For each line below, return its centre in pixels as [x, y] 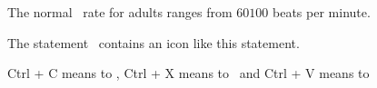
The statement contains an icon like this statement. [154, 42]
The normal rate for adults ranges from [120, 12]
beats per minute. [322, 12]
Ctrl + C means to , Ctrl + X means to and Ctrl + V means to [188, 73]
